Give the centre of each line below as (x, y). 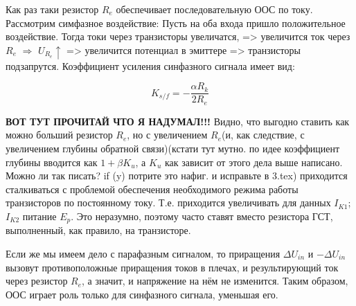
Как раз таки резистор (52, 9)
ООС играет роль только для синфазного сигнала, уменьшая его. (142, 294)
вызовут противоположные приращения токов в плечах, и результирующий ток (172, 267)
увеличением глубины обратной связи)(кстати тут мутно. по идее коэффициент (173, 148)
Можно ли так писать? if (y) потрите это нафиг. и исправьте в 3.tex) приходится (177, 175)
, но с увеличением (167, 135)
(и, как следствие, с (263, 135)
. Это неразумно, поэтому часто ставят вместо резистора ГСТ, (202, 216)
